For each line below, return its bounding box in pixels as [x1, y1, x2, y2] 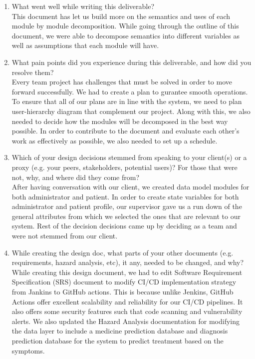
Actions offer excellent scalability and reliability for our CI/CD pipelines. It [11, 296, 243, 306]
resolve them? [11, 66, 54, 77]
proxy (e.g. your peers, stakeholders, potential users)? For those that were [11, 161, 238, 172]
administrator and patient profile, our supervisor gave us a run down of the [11, 201, 242, 211]
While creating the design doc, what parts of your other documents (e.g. [11, 247, 234, 257]
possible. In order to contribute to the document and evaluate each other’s [11, 125, 240, 136]
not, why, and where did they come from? [11, 171, 139, 182]
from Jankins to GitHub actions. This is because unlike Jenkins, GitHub [11, 286, 234, 297]
